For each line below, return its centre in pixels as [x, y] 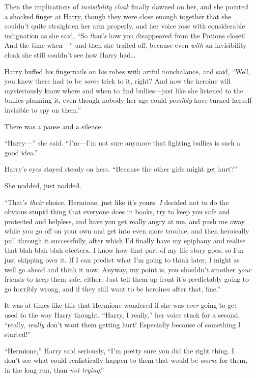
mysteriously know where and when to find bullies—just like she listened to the [124, 90]
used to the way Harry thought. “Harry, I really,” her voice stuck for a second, [122, 315]
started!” [18, 334]
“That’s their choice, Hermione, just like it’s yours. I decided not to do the [117, 202]
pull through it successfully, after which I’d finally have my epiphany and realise [125, 240]
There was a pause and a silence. [54, 126]
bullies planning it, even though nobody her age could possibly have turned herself [128, 100]
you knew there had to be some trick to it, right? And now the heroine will [118, 81]
